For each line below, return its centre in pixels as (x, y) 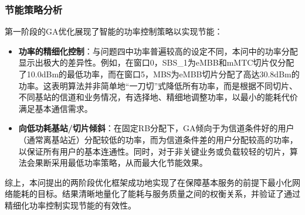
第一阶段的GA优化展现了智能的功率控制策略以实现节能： (114, 31)
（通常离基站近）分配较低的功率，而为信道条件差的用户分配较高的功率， (158, 139)
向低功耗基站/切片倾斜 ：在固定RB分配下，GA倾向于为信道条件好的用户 (156, 128)
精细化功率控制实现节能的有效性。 (70, 205)
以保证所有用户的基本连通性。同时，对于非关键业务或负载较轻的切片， (154, 151)
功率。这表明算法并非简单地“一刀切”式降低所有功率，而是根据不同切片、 (158, 85)
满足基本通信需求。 (55, 108)
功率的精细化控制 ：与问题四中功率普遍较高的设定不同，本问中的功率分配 (158, 51)
